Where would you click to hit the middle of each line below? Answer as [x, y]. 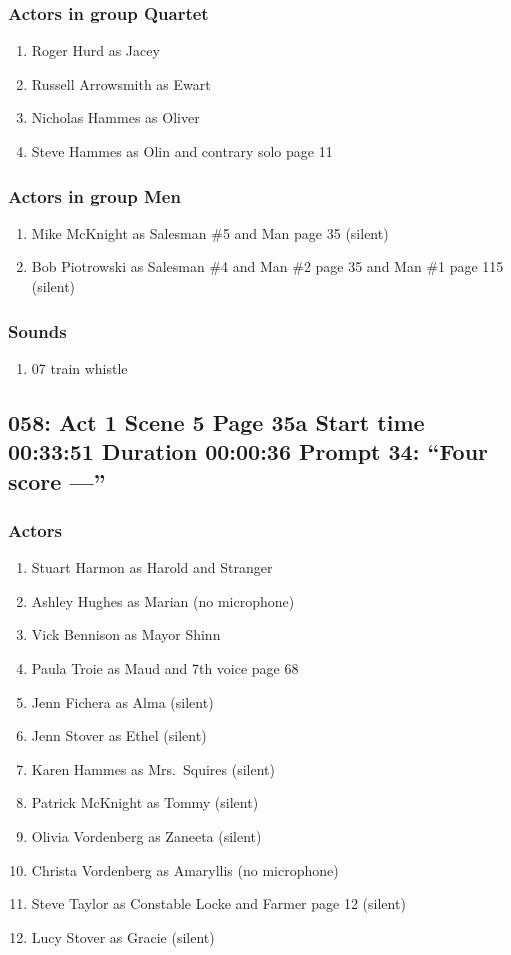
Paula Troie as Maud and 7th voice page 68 [165, 667]
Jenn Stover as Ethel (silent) [119, 735]
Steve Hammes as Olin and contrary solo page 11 [182, 151]
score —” [57, 480]
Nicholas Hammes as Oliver [115, 117]
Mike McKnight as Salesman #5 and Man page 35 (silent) [210, 232]
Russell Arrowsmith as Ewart [121, 83]
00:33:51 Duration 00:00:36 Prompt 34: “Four [248, 451]
